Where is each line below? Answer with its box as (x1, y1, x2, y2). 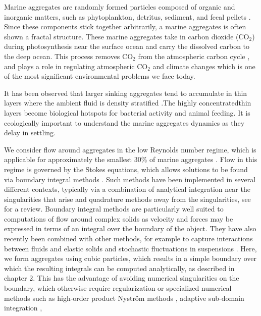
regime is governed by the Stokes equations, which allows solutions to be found (4, 164, 248, 174)
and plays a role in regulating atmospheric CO (4, 61, 148, 71)
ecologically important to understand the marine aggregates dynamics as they (4, 117, 245, 128)
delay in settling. (4, 127, 56, 138)
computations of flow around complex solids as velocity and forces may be (4, 213, 233, 224)
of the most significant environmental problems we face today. (4, 71, 195, 81)
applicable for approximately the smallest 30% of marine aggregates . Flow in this (4, 154, 257, 165)
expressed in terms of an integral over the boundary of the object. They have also (4, 223, 256, 234)
